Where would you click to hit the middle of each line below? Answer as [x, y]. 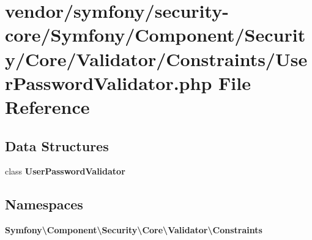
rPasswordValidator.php [109, 82]
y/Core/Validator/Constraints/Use [156, 58]
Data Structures [57, 145]
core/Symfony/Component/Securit [155, 35]
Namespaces [44, 204]
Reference [47, 106]
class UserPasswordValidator [65, 171]
